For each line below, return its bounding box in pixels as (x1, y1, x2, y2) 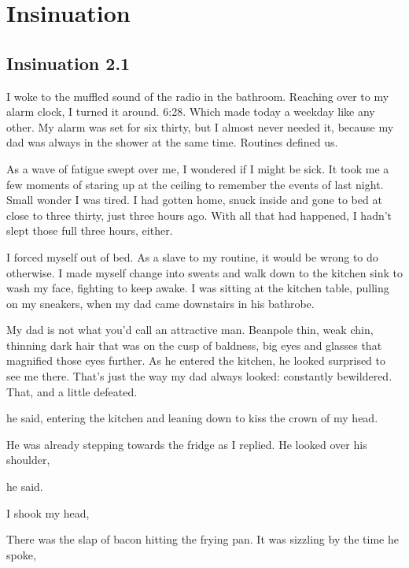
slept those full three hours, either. (6, 222, 173, 239)
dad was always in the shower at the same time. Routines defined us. (6, 134, 338, 150)
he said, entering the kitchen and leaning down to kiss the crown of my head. (6, 410, 378, 426)
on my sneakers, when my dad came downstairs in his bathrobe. (6, 295, 315, 311)
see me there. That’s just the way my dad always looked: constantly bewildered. (6, 368, 392, 384)
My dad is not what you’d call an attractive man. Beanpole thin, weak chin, (6, 321, 374, 338)
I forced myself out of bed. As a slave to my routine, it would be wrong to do (6, 248, 378, 265)
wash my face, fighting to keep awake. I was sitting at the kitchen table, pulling (6, 280, 389, 296)
